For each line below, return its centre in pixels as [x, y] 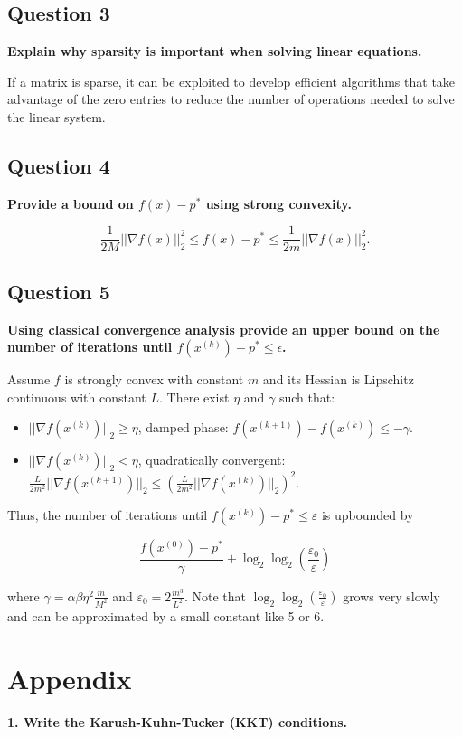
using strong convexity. [278, 203]
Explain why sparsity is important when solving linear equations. [215, 51]
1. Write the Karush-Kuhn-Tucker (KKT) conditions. [178, 721]
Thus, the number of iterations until [108, 514]
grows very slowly [391, 595]
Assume [29, 379]
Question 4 [59, 165]
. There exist [194, 397]
